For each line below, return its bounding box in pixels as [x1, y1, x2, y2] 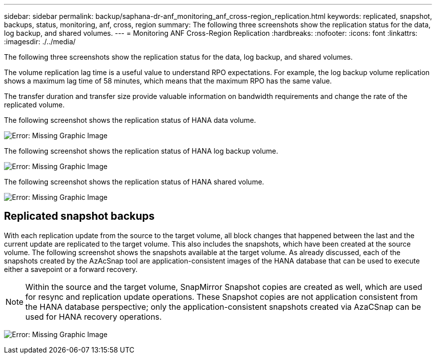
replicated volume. [4, 100, 65, 109]
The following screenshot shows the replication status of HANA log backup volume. [4, 147, 278, 155]
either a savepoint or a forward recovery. [4, 265, 138, 273]
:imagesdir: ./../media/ [4, 37, 76, 46]
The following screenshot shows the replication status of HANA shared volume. [4, 178, 264, 186]
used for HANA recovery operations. [25, 311, 162, 322]
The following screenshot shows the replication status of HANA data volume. [4, 116, 256, 124]
